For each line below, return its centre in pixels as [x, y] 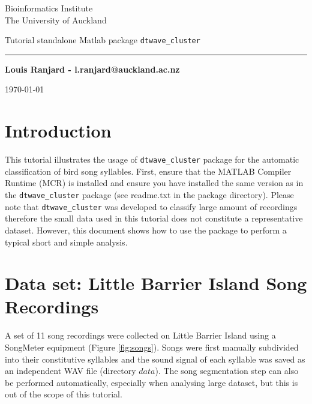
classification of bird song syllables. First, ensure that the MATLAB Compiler [148, 171]
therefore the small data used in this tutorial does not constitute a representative [154, 218]
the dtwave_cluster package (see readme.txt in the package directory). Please [149, 194]
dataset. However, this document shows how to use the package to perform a [146, 230]
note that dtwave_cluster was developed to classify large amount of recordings [151, 206]
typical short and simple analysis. [66, 242]
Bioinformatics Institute [49, 8]
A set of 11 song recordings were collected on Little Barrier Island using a [140, 335]
